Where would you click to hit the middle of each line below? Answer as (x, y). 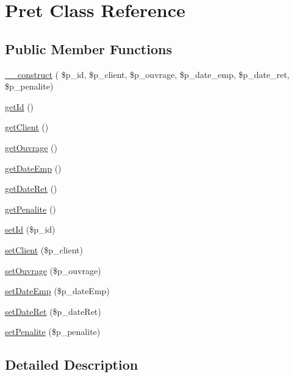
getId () (20, 106)
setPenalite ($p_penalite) (53, 332)
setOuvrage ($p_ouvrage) (53, 270)
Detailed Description (72, 365)
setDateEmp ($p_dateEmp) (57, 291)
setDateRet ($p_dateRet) (53, 311)
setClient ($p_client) (44, 249)
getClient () (27, 127)
